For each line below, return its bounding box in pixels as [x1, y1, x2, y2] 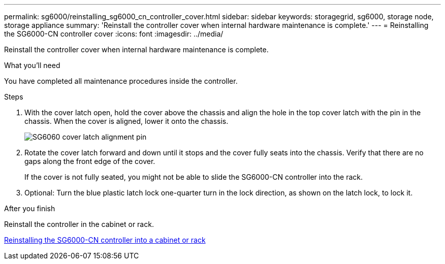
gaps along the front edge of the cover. [24, 157, 155, 166]
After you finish [4, 204, 55, 213]
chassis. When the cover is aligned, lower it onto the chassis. [24, 117, 229, 125]
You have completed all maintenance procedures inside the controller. [4, 77, 238, 85]
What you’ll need [4, 61, 60, 70]
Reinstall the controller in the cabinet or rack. [4, 220, 154, 228]
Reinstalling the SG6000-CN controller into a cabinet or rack [4, 236, 206, 244]
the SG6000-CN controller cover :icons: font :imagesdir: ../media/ [4, 29, 224, 38]
